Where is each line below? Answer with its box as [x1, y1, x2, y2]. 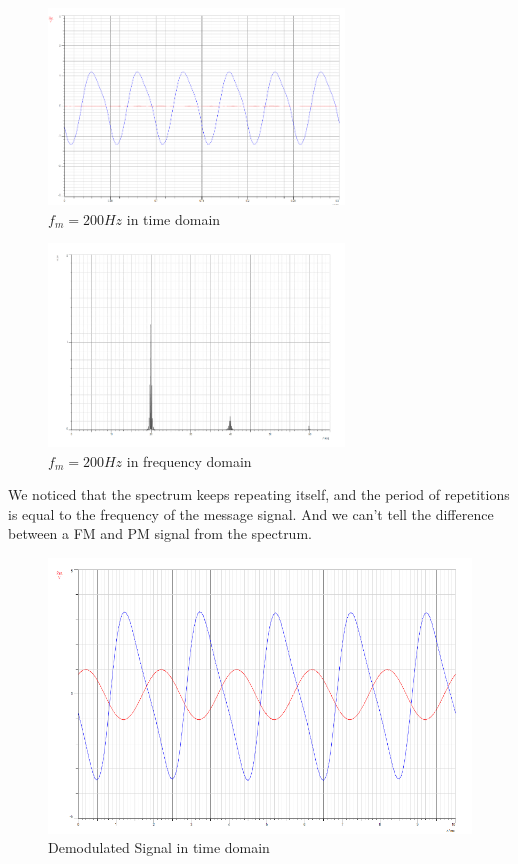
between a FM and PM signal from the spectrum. [8, 523, 312, 544]
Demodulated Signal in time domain [48, 837, 270, 858]
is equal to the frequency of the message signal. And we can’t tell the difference [8, 503, 494, 524]
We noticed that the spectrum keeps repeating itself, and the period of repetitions [8, 484, 510, 505]
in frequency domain [126, 450, 252, 471]
